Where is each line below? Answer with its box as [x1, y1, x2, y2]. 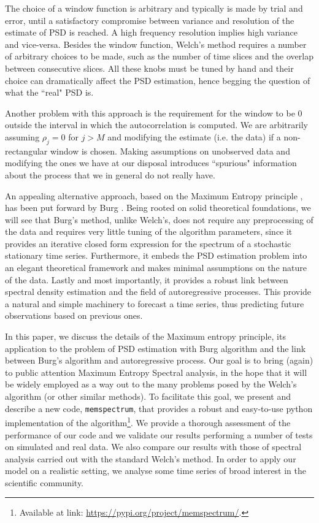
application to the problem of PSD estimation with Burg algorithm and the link [5, 342, 306, 354]
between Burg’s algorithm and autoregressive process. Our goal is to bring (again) [5, 354, 313, 367]
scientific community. [5, 476, 84, 489]
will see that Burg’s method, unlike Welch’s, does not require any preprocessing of [5, 213, 313, 226]
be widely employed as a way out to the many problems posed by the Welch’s [5, 378, 297, 391]
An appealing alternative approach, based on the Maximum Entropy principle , [5, 189, 303, 202]
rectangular [5, 144, 48, 157]
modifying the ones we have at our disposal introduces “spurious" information [5, 156, 297, 169]
